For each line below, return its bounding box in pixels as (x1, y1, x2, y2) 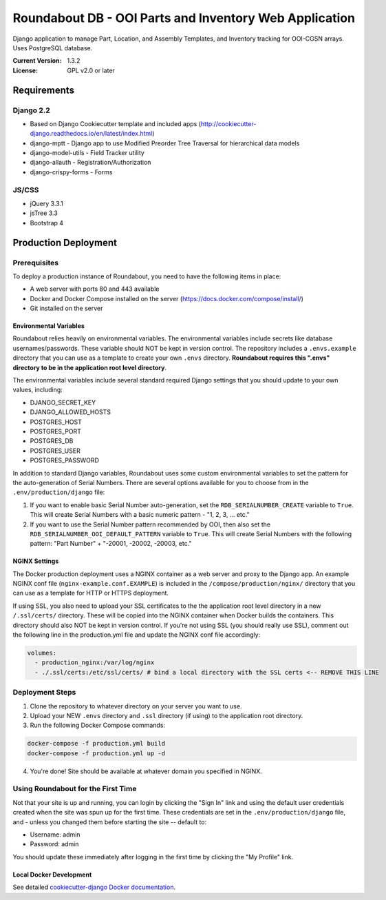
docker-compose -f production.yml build (27, 739, 165, 748)
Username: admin (30, 830, 81, 839)
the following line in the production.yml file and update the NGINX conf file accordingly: (12, 631, 261, 639)
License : (12, 66, 38, 74)
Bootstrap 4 (30, 218, 64, 227)
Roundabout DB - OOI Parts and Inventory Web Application (12, 10, 356, 25)
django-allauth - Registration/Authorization (30, 158, 151, 167)
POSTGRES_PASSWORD (30, 456, 100, 464)
